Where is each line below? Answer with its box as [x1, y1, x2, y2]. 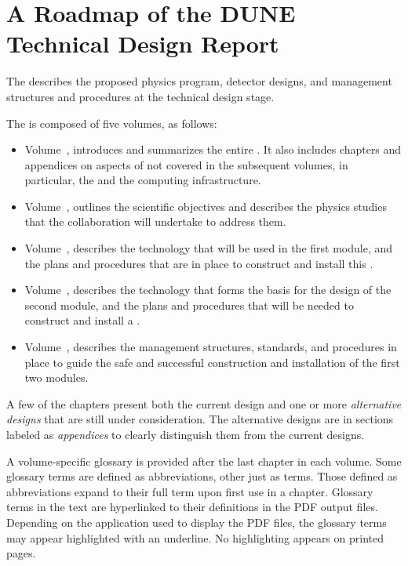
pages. [6, 545, 36, 561]
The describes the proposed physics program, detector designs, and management [6, 73, 392, 89]
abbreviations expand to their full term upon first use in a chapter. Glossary [6, 483, 373, 499]
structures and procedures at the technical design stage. [6, 88, 275, 104]
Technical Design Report [6, 27, 279, 60]
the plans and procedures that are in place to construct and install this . [24, 255, 373, 271]
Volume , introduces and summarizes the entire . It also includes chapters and [24, 141, 402, 158]
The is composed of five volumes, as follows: [6, 114, 217, 131]
